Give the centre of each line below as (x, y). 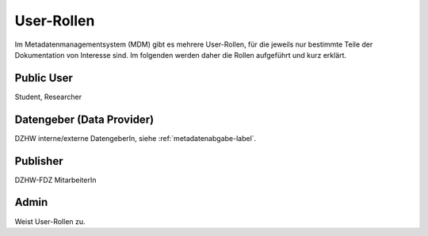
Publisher (39, 161)
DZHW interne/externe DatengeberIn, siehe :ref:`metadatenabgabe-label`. (136, 138)
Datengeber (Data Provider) (84, 119)
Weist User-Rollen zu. (50, 221)
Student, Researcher (48, 97)
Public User (44, 78)
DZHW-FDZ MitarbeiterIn (55, 180)
